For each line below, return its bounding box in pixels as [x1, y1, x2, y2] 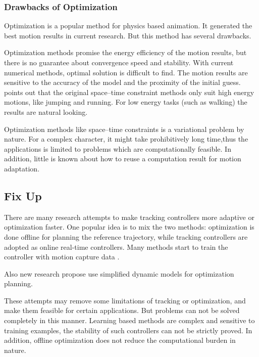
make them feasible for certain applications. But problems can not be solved [4, 305, 240, 316]
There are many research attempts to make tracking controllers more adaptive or [4, 211, 254, 222]
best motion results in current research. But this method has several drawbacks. [4, 30, 251, 40]
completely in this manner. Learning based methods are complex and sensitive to [4, 315, 255, 326]
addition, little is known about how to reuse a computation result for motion [4, 153, 241, 164]
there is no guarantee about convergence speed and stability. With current [4, 57, 234, 67]
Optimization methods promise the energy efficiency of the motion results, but [4, 47, 247, 58]
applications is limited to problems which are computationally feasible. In [4, 143, 231, 154]
